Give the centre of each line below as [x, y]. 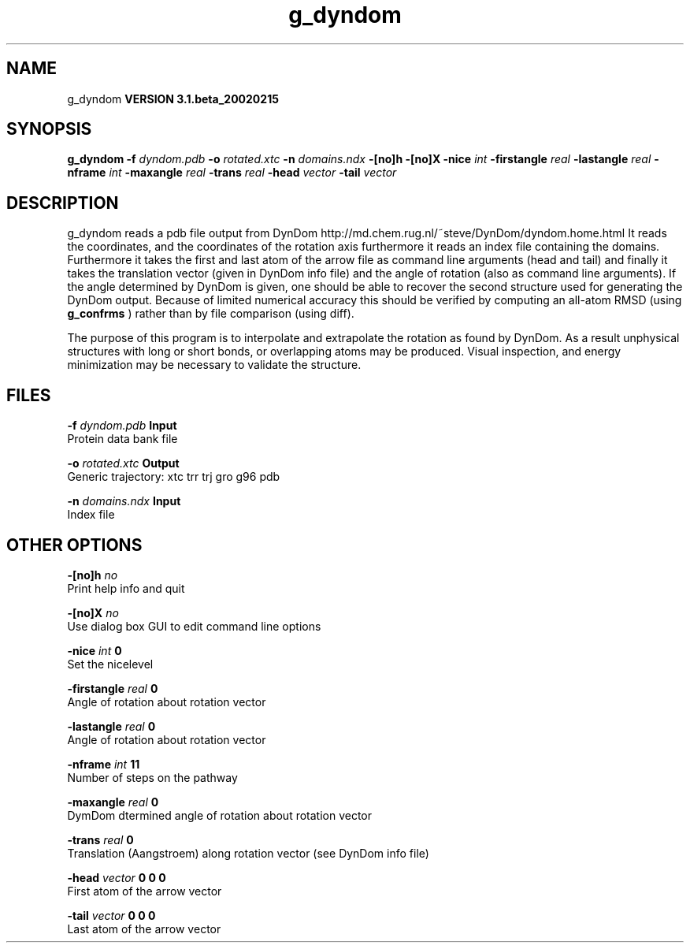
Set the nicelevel [110, 664]
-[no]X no [93, 612]
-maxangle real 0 [113, 802]
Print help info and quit [126, 588]
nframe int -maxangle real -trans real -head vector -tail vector [232, 173]
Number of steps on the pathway [152, 777]
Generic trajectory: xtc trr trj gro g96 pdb [174, 477]
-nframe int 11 [104, 764]
